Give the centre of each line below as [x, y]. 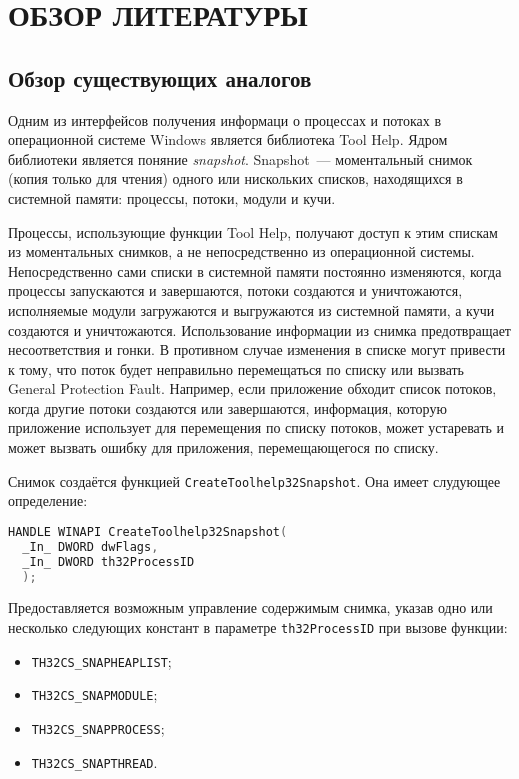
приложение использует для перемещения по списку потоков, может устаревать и [256, 427]
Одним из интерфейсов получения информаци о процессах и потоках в [225, 119]
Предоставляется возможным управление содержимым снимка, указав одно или [250, 607]
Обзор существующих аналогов [160, 77]
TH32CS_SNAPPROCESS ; [98, 727]
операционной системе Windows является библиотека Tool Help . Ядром [228, 139]
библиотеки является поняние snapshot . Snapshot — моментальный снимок [240, 158]
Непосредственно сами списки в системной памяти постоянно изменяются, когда [255, 270]
